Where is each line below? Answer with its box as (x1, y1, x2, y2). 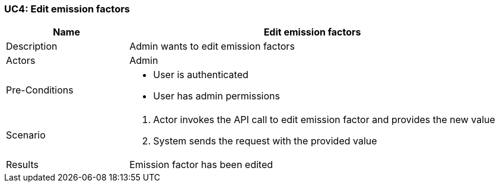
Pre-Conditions (6, 84, 74, 96)
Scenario (6, 129, 46, 141)
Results (6, 159, 39, 171)
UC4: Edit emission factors (4, 3, 130, 15)
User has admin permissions (153, 90, 280, 102)
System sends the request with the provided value (153, 135, 377, 147)
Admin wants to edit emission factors (129, 40, 295, 53)
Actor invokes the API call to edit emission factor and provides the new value (153, 114, 495, 126)
